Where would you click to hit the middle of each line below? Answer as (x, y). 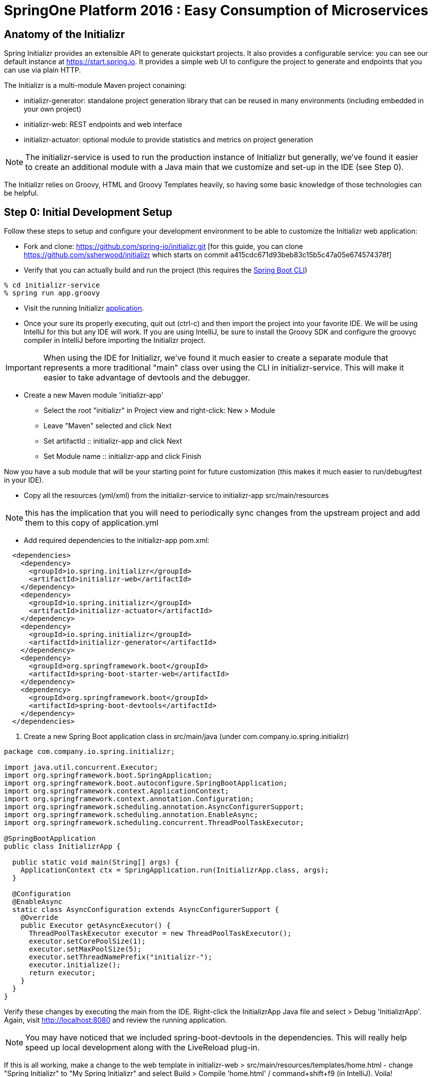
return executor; (62, 973)
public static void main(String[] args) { (96, 862)
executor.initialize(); (75, 965)
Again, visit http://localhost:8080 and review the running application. (116, 1020)
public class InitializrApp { (63, 847)
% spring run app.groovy (52, 293)
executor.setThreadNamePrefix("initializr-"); (121, 957)
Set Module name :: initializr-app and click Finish (123, 456)
